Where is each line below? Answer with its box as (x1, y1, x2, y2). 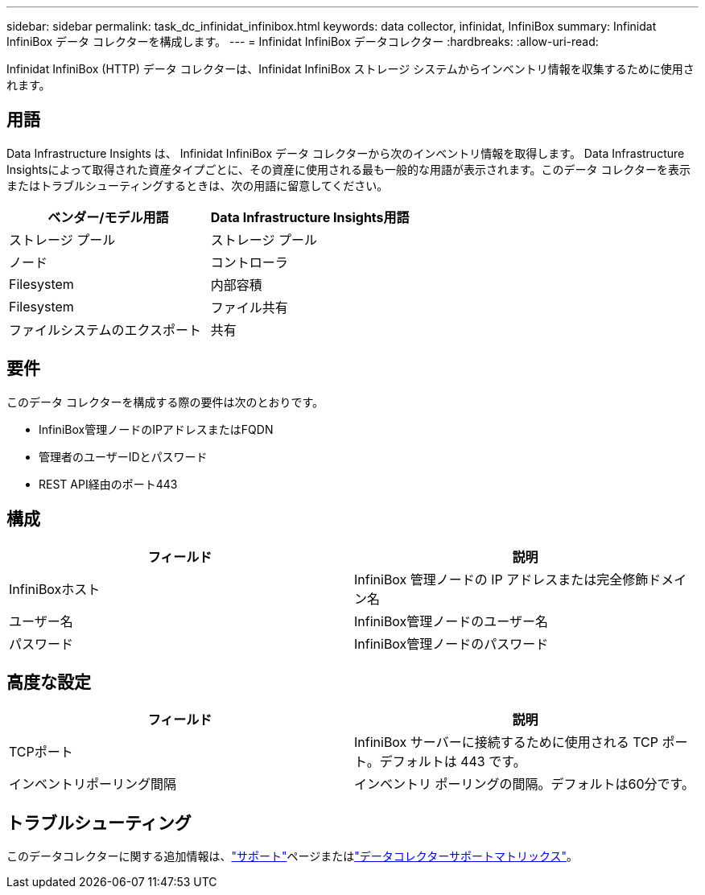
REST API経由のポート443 (39, 476, 178, 491)
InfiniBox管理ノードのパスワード (354, 635, 549, 652)
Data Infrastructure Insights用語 (210, 208, 410, 225)
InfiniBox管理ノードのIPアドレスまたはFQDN (39, 422, 274, 436)
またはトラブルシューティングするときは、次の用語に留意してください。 (6, 178, 389, 192)
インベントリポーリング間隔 (9, 776, 177, 793)
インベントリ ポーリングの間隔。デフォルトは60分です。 (354, 776, 695, 793)
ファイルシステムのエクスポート (9, 321, 202, 338)
